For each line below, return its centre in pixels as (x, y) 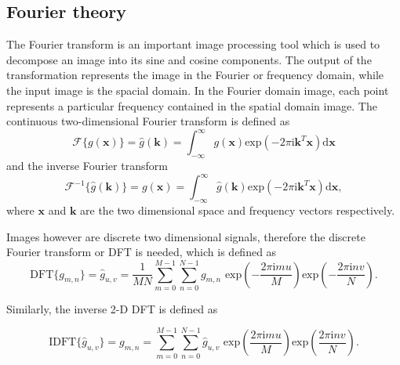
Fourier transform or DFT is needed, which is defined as (142, 252)
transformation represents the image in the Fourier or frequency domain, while (195, 75)
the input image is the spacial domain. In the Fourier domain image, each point (198, 90)
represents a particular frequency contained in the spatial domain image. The (192, 105)
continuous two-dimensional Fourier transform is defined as (148, 121)
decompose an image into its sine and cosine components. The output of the (189, 59)
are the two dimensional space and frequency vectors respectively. (238, 210)
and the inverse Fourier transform (87, 166)
